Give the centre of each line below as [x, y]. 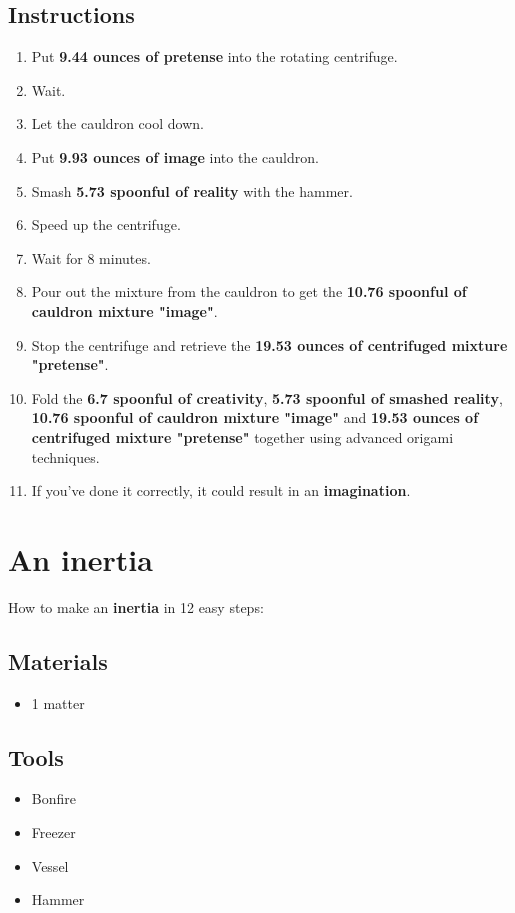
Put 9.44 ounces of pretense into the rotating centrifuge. [214, 56]
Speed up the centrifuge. [106, 224]
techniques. [65, 456]
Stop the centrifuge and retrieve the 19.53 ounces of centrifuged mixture [269, 344]
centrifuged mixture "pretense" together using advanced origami [242, 436]
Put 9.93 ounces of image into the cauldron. [175, 156]
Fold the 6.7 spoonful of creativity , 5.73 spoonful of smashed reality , [267, 397]
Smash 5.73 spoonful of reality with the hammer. [192, 190]
